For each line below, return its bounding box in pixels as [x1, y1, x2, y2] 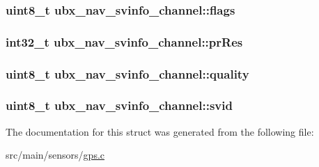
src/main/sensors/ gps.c [6, 148, 105, 162]
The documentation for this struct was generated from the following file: [6, 124, 314, 138]
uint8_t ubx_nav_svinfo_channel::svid [6, 97, 233, 114]
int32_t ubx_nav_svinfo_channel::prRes [6, 33, 243, 50]
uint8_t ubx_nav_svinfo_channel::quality [6, 65, 249, 82]
